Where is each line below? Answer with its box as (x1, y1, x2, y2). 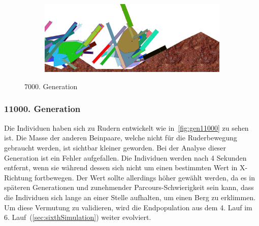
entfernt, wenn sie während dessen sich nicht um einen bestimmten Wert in (4, 162, 238, 173)
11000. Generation (4, 102, 81, 115)
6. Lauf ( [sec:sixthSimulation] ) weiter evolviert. (4, 212, 151, 222)
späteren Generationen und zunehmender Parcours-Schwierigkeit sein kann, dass (4, 182, 254, 193)
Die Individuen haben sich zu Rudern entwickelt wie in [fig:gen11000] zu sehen (4, 122, 249, 133)
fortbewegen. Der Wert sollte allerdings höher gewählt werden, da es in (35, 172, 255, 182)
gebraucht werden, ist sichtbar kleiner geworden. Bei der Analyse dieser (4, 142, 226, 153)
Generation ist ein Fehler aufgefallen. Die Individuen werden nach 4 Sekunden (4, 152, 247, 163)
